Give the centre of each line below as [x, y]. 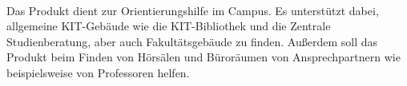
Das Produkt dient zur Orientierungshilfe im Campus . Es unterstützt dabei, [193, 10]
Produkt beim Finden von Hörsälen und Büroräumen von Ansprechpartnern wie [203, 57]
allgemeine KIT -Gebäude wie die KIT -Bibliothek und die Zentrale [169, 26]
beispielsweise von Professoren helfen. [98, 72]
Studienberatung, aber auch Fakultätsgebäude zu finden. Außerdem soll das [192, 41]
